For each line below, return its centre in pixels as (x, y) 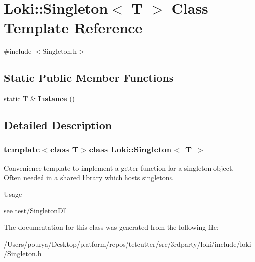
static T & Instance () (40, 98)
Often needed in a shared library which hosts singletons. (89, 177)
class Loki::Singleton (130, 149)
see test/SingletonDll (36, 210)
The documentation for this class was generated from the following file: (111, 227)
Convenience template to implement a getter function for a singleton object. (119, 168)
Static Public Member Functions (89, 78)
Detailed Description (58, 125)
